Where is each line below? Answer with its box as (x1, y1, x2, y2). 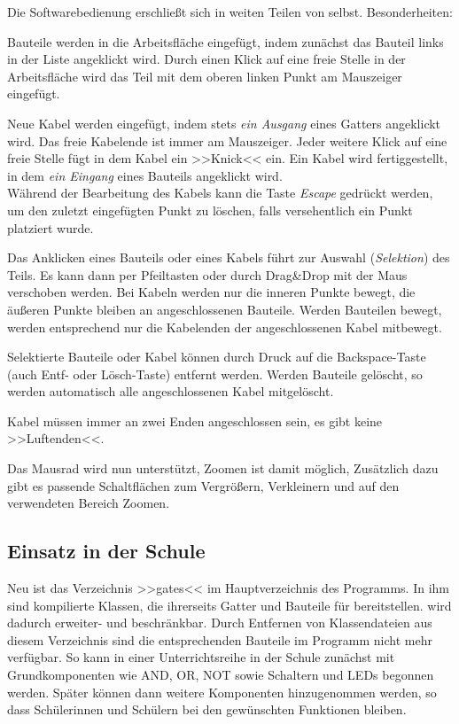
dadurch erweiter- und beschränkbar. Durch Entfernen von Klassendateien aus (7, 613, 432, 632)
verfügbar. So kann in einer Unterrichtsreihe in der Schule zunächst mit (7, 648, 395, 666)
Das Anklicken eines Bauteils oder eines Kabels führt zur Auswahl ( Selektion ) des (7, 248, 450, 267)
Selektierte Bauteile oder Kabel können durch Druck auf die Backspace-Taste (7, 347, 426, 366)
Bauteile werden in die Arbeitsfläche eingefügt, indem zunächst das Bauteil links (7, 32, 444, 51)
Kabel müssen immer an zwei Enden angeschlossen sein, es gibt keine (7, 411, 383, 430)
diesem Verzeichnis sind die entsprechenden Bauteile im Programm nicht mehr (7, 630, 432, 649)
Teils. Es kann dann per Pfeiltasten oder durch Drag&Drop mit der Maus (7, 265, 408, 284)
